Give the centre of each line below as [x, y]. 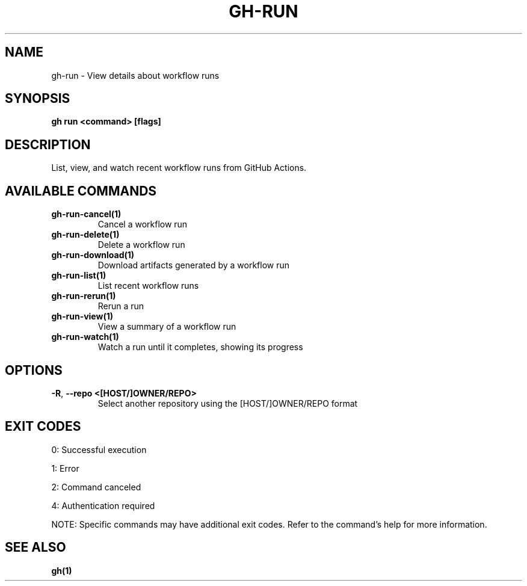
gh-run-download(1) [93, 255]
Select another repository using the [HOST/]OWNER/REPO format [228, 403]
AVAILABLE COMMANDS [81, 191]
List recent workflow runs [148, 286]
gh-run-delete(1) [85, 235]
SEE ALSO [35, 547]
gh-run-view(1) [82, 316]
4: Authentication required [103, 505]
